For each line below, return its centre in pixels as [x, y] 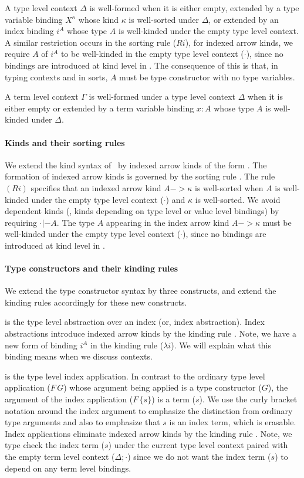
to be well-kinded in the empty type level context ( [152, 54]
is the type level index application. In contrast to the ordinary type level [135, 376]
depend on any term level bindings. [68, 468]
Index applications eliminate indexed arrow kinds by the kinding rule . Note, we [148, 433]
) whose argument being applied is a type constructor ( [163, 387]
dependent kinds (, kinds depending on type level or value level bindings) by [142, 211]
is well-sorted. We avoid [238, 199]
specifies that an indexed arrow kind [96, 187]
